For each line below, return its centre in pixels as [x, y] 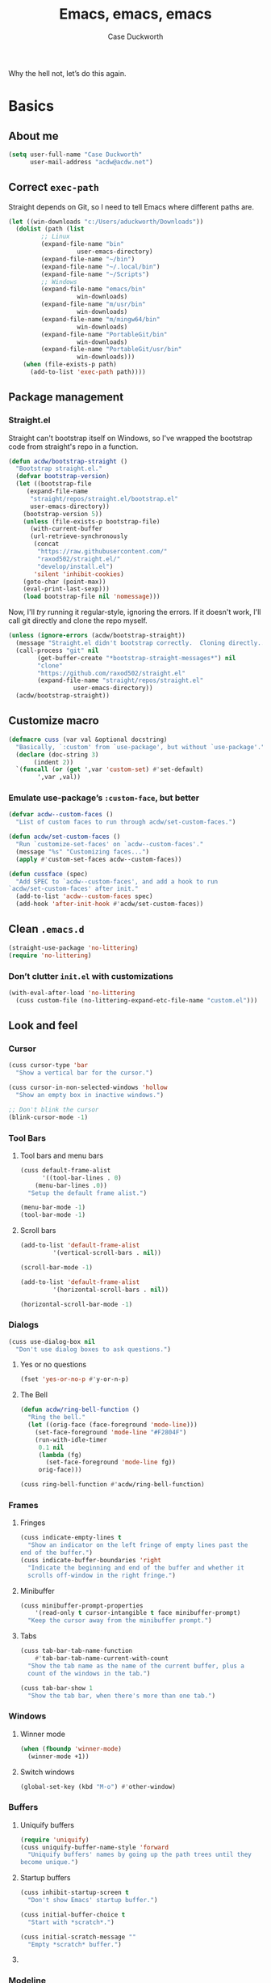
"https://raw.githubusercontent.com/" [102, 552]
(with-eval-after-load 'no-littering [72, 993]
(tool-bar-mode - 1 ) [53, 1215]
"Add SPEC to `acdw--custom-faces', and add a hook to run [117, 881]
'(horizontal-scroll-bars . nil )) [111, 1290]
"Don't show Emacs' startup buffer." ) [93, 1900]
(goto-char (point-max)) [65, 582]
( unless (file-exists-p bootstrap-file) [92, 521]
